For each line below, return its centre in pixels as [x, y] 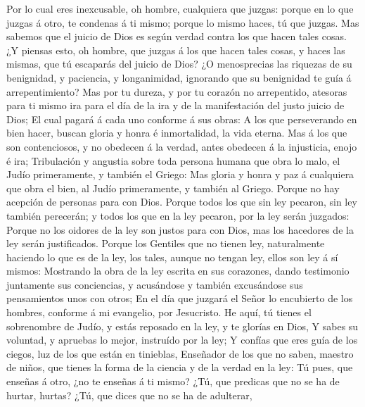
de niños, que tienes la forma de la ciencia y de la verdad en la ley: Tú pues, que [180, 367]
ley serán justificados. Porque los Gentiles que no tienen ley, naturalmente [166, 243]
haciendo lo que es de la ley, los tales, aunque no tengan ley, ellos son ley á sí [172, 257]
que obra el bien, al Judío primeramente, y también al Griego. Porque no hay [173, 188]
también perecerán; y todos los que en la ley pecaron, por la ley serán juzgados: [178, 215]
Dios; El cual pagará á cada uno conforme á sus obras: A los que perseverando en [182, 119]
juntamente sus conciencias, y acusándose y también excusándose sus [155, 284]
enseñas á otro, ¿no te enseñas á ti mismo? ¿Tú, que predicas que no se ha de [173, 381]
